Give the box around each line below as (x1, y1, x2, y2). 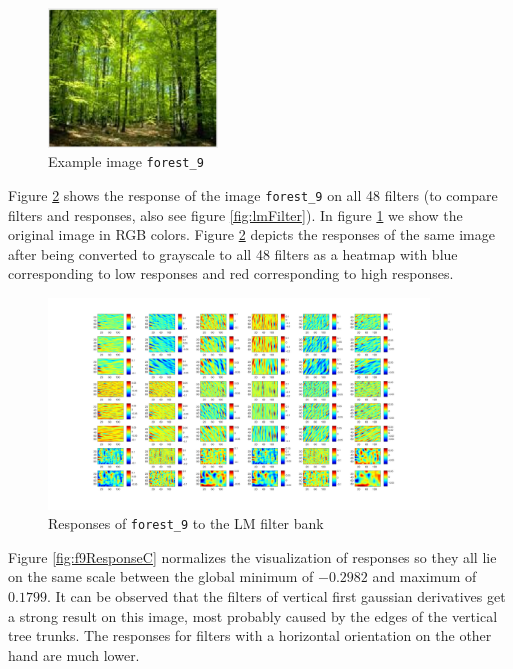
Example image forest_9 (48, 151, 204, 172)
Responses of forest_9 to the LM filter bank (48, 513, 324, 534)
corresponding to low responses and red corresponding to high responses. (8, 263, 454, 284)
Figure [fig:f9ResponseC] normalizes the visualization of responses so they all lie (8, 546, 497, 567)
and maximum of (372, 566, 477, 587)
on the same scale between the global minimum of (8, 566, 314, 587)
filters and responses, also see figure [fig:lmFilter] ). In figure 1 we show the (8, 204, 463, 225)
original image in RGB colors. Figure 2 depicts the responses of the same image (8, 224, 495, 245)
